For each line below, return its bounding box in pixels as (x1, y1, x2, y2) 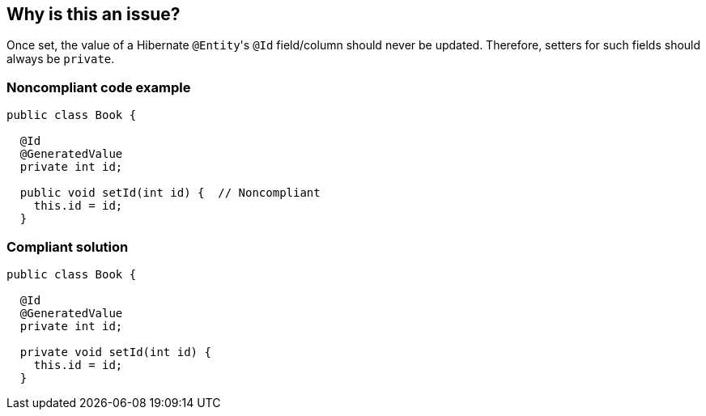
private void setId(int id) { (19, 345, 211, 359)
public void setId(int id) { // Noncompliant (19, 186, 321, 200)
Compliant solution (6, 238, 129, 255)
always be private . (6, 52, 115, 66)
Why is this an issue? (6, 4, 181, 24)
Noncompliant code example (6, 79, 191, 96)
